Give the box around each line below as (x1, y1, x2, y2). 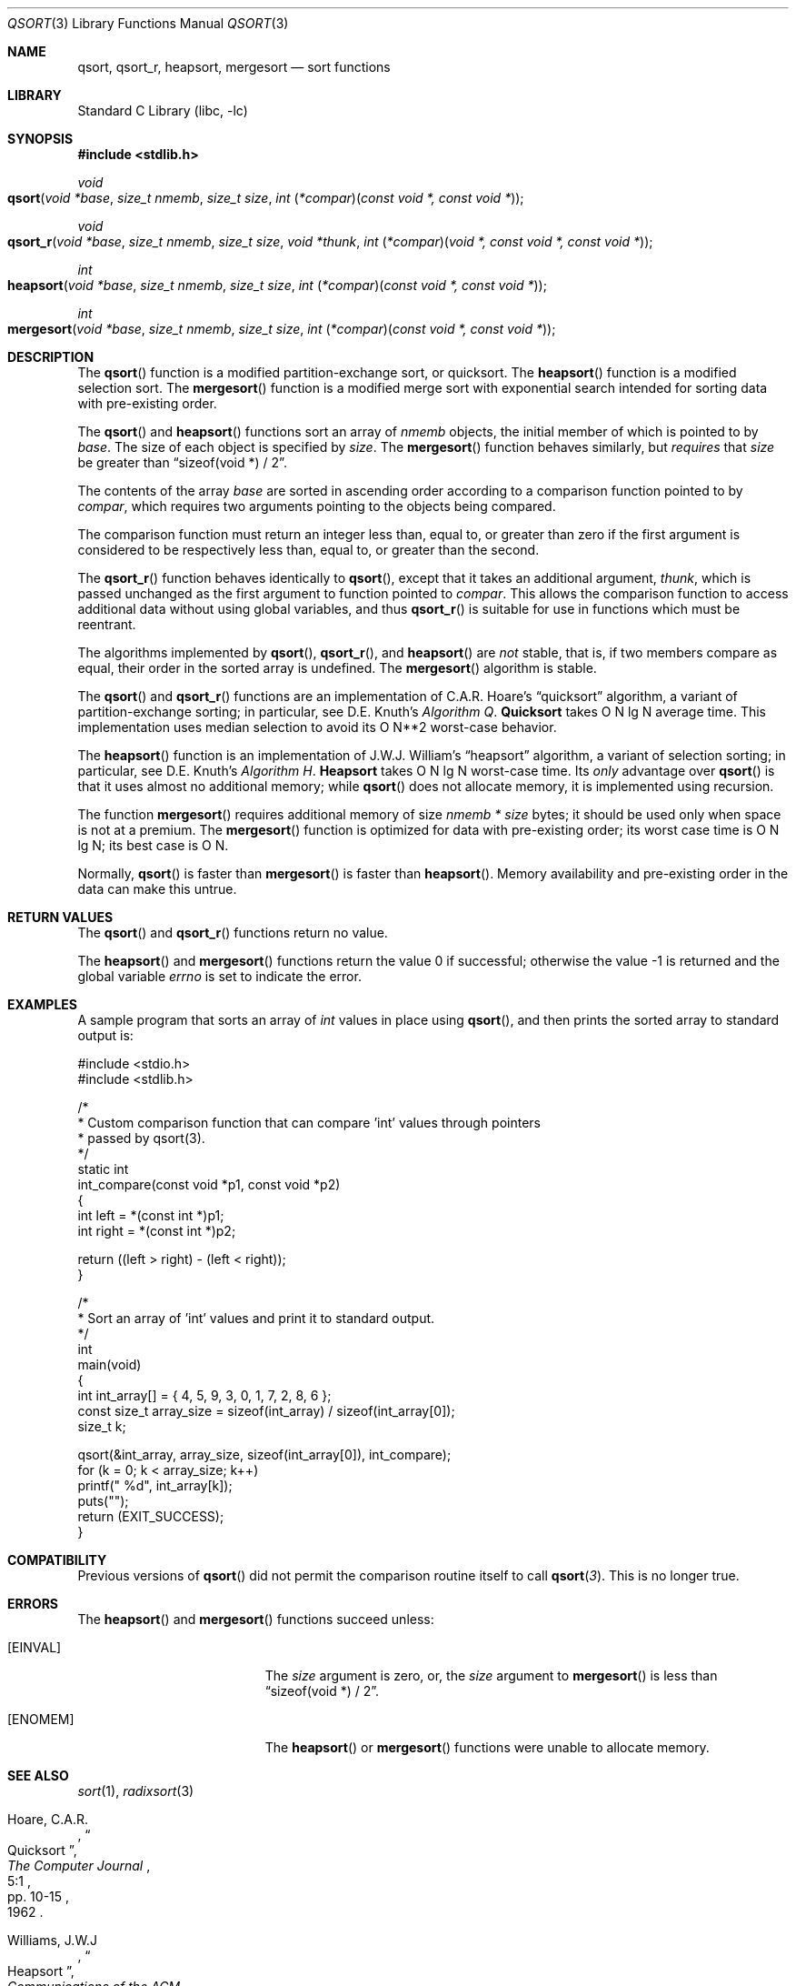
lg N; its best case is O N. (77, 838, 229, 853)
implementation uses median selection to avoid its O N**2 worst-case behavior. (77, 719, 557, 735)
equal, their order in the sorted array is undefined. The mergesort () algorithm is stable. (77, 660, 597, 676)
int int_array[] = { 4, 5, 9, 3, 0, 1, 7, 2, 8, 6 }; (77, 1388, 332, 1403)
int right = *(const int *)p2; (77, 1223, 236, 1239)
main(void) (77, 1357, 142, 1372)
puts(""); (77, 1493, 129, 1509)
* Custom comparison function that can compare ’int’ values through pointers (77, 1115, 541, 1130)
